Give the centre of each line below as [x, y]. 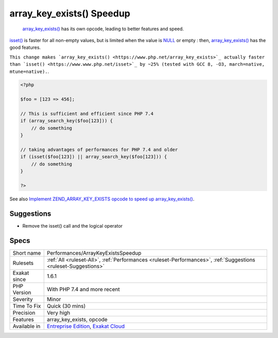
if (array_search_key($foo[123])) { [67, 121]
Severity [23, 299]
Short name [27, 253]
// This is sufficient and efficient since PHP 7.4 [87, 114]
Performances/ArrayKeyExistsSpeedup [94, 253]
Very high [58, 312]
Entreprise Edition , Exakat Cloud [86, 326]
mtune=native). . [29, 71]
